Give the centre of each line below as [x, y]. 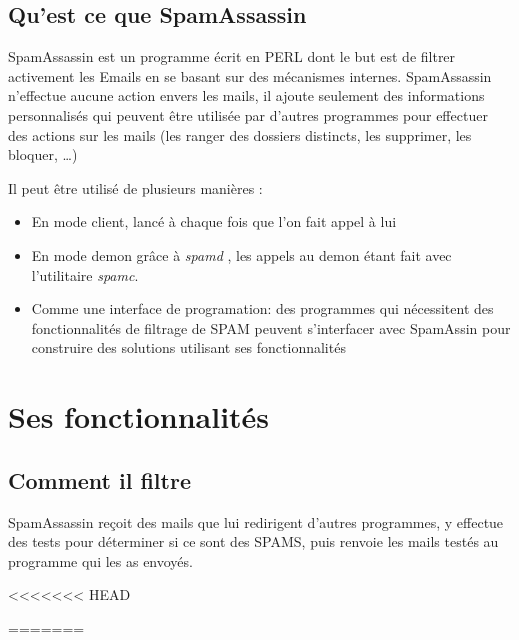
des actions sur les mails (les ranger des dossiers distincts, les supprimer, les [240, 134]
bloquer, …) [43, 154]
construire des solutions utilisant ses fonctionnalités [188, 347]
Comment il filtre [99, 479]
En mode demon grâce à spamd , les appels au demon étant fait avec [241, 254]
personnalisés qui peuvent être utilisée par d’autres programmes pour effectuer [248, 114]
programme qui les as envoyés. [100, 560]
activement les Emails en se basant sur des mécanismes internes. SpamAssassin [250, 75]
